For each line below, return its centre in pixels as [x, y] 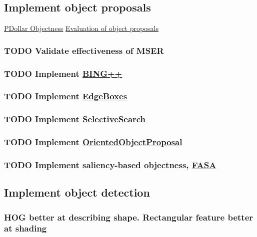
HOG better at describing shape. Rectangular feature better [129, 217]
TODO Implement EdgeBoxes [66, 96]
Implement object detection [77, 192]
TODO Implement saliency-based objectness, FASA [110, 164]
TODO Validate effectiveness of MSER [84, 50]
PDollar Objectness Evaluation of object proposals [81, 28]
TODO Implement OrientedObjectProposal [93, 142]
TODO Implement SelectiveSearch [75, 119]
